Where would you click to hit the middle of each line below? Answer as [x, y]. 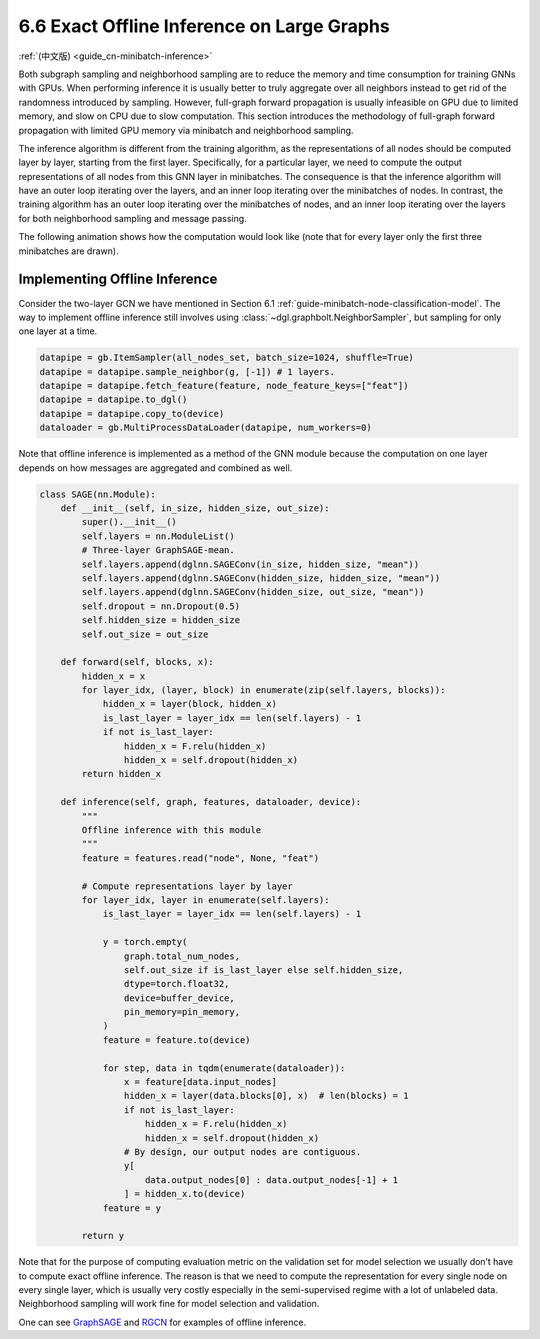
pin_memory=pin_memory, [181, 1012]
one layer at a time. [58, 331]
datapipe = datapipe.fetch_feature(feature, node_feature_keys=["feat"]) [224, 386]
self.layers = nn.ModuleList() [158, 536]
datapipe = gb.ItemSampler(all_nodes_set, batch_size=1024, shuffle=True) [227, 358]
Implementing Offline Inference [118, 279]
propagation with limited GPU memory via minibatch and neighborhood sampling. [186, 130]
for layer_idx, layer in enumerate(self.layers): [205, 899]
